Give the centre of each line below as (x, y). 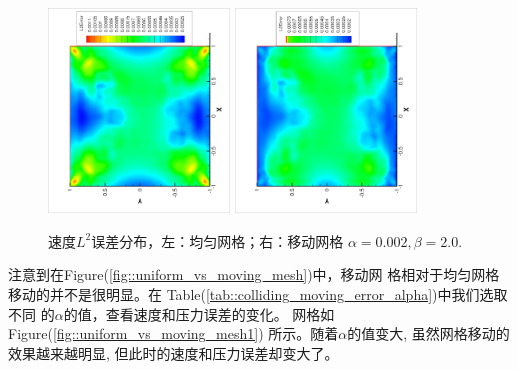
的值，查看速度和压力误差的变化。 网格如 (199, 313)
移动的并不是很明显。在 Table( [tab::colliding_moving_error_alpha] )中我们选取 (258, 293)
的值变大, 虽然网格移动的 (428, 333)
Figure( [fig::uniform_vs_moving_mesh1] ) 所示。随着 (173, 333)
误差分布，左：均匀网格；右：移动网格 (217, 240)
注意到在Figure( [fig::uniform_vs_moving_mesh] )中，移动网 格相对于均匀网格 (254, 274)
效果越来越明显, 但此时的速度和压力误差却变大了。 (173, 352)
